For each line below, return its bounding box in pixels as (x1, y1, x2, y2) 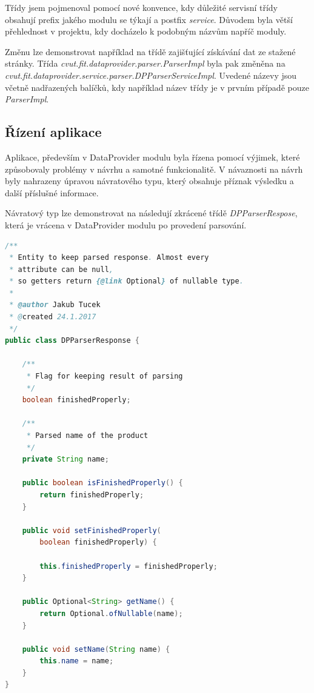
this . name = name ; (39, 657, 114, 666)
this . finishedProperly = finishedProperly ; (39, 562, 218, 571)
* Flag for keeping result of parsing (26, 372, 183, 381)
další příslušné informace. (5, 186, 99, 199)
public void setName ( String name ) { (22, 645, 170, 654)
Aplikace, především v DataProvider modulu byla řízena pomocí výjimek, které (5, 150, 300, 163)
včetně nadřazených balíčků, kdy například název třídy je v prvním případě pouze (5, 81, 309, 93)
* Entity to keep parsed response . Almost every (9, 253, 209, 262)
